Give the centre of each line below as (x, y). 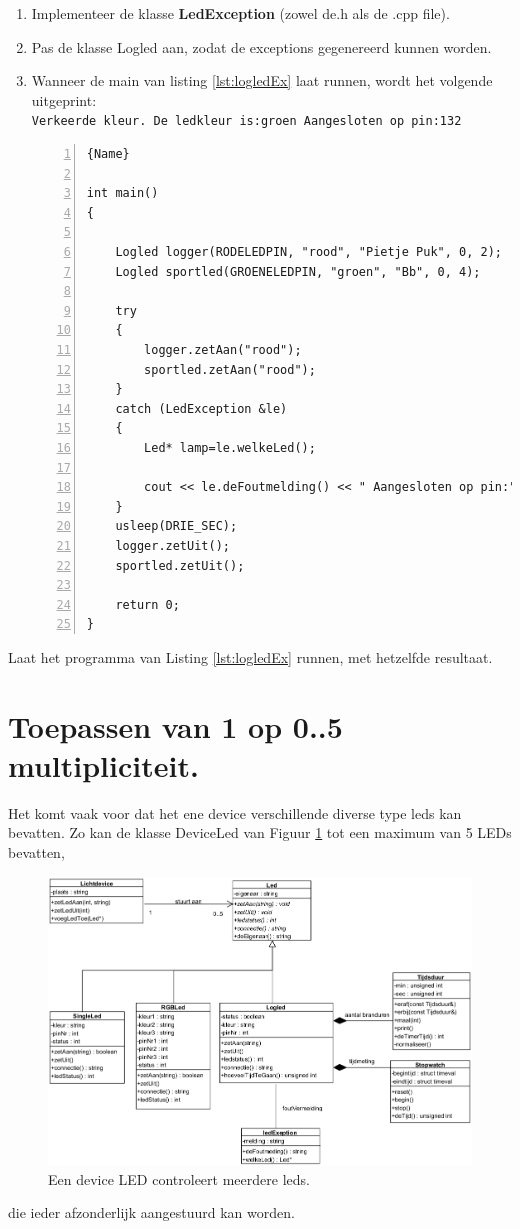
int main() (122, 193)
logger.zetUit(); (172, 545)
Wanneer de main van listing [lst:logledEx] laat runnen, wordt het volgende (262, 80)
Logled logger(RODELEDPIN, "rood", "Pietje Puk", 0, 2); (309, 252)
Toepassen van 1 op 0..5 (175, 725)
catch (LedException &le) (201, 408)
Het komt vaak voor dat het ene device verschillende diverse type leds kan (235, 812)
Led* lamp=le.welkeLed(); (230, 447)
